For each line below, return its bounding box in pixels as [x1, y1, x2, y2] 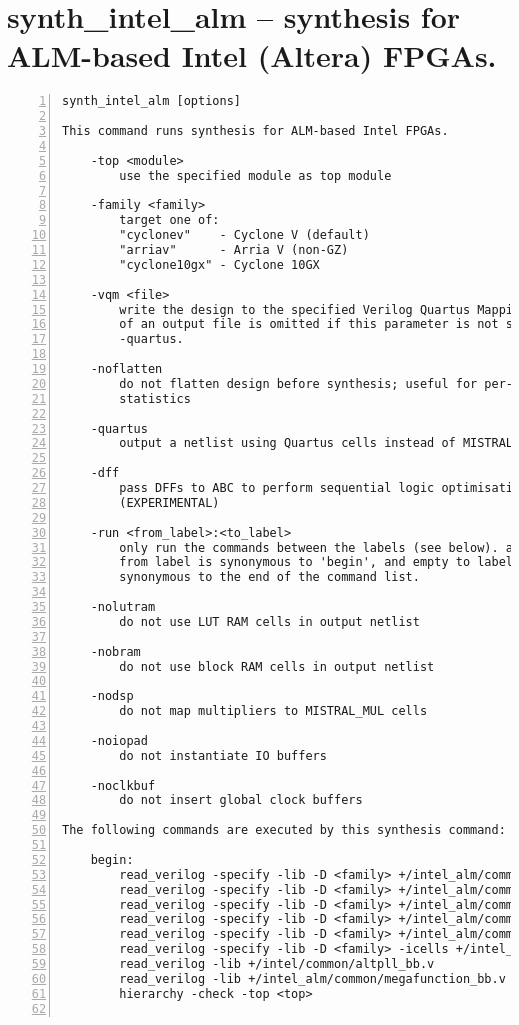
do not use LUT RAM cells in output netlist [119, 614, 420, 629]
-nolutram [90, 600, 156, 615]
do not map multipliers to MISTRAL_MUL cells [119, 704, 428, 719]
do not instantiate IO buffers [119, 748, 327, 763]
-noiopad [90, 733, 148, 748]
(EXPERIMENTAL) [119, 495, 220, 510]
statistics [119, 391, 191, 406]
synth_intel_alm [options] [62, 94, 241, 109]
